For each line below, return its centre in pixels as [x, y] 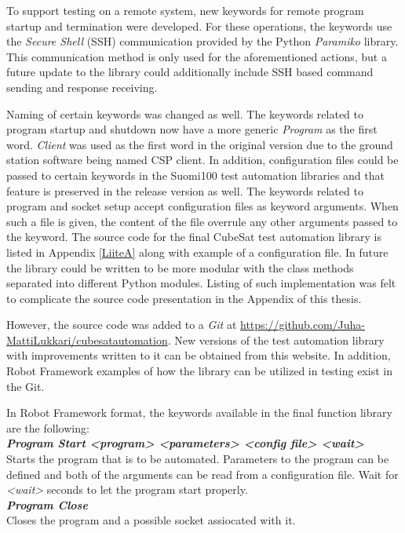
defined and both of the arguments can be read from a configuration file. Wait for [202, 474]
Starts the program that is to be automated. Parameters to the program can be [198, 459]
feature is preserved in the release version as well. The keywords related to [185, 190]
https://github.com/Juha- [303, 325]
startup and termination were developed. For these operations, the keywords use [199, 26]
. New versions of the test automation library [276, 340]
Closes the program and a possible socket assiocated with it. [151, 520]
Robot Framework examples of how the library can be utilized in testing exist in [199, 371]
